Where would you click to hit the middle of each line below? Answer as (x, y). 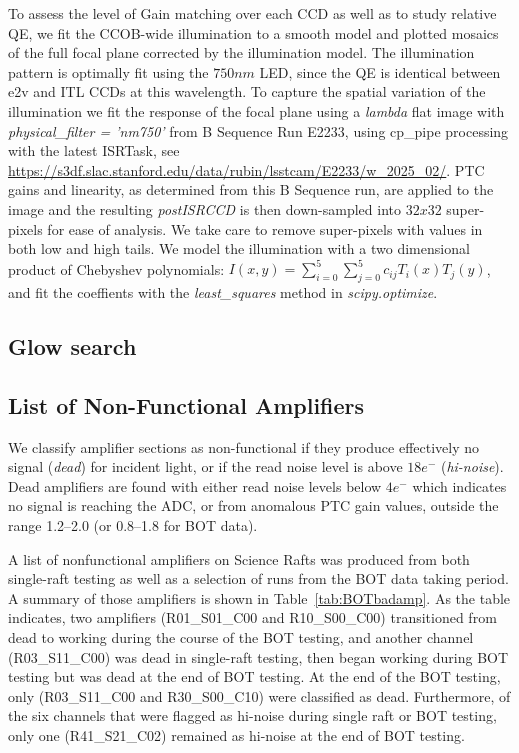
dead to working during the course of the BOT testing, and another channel (241, 636)
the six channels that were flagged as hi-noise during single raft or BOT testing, (252, 715)
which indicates (459, 485)
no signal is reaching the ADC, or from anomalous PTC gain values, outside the (253, 505)
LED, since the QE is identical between (380, 71)
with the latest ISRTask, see (94, 150)
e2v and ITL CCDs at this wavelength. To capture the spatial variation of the (247, 91)
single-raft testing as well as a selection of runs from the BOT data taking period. (258, 578)
